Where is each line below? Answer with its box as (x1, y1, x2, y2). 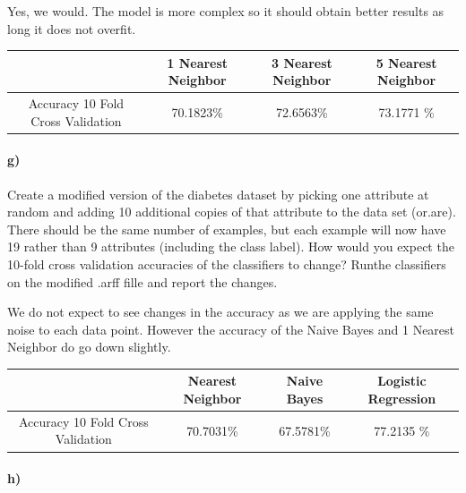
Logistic (377, 371, 427, 390)
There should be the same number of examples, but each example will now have (7, 219, 446, 238)
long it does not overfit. (7, 19, 136, 38)
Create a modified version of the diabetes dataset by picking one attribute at (7, 184, 429, 203)
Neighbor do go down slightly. (7, 337, 171, 356)
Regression (367, 389, 436, 408)
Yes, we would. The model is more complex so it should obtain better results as (7, 2, 444, 20)
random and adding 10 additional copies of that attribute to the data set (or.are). (7, 202, 456, 221)
